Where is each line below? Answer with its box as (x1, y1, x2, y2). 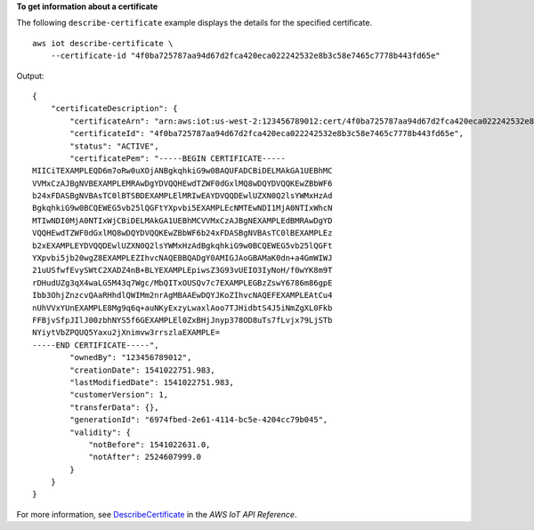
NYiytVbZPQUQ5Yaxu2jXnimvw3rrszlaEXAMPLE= (32, 327, 221, 338)
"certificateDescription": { (50, 103, 178, 114)
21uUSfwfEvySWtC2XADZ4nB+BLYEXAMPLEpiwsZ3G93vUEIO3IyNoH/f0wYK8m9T (32, 265, 333, 276)
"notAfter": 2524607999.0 (88, 452, 202, 462)
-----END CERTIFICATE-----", (32, 340, 159, 350)
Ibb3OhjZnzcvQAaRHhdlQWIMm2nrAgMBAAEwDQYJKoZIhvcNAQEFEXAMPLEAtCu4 (32, 290, 333, 301)
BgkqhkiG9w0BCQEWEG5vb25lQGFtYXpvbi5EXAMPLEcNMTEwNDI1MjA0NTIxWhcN (32, 203, 333, 213)
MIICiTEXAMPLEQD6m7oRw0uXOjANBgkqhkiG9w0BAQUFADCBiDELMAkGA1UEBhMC (32, 165, 333, 176)
